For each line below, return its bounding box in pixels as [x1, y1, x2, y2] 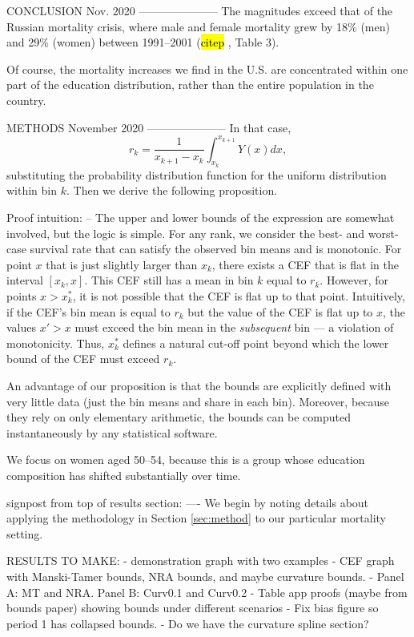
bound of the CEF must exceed [6, 350, 160, 367]
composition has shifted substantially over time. [6, 466, 241, 483]
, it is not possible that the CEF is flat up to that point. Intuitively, [72, 288, 405, 304]
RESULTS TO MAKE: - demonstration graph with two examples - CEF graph [6, 552, 395, 569]
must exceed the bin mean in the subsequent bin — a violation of [74, 319, 394, 336]
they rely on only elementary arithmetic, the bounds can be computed [6, 409, 351, 425]
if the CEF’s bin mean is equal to [6, 303, 171, 320]
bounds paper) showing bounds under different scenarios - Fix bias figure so [6, 599, 379, 616]
